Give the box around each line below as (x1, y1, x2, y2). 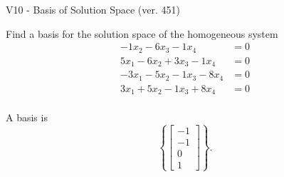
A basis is (6, 110, 48, 125)
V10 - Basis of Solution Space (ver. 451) (6, 2, 180, 16)
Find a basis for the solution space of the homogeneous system (6, 26, 278, 41)
